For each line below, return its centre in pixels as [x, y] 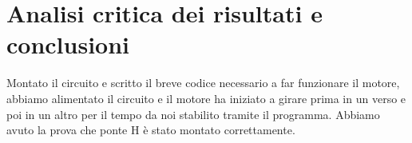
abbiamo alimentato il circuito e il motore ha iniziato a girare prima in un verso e [206, 98]
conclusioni [68, 44]
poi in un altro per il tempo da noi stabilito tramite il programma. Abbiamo [193, 114]
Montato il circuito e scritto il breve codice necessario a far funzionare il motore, [203, 83]
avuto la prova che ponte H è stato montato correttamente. [151, 130]
